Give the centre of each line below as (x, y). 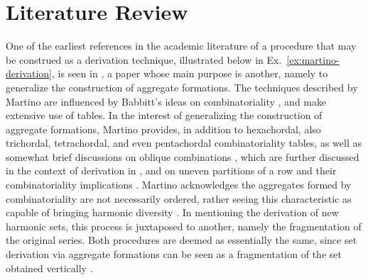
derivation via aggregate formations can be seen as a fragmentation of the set (174, 254)
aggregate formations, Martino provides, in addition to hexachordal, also (163, 129)
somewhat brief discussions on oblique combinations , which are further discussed (183, 156)
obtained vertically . (49, 268)
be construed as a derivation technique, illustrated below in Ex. (144, 59)
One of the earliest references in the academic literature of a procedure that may (181, 46)
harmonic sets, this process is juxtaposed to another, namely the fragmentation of (184, 226)
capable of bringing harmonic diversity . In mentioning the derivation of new (172, 212)
